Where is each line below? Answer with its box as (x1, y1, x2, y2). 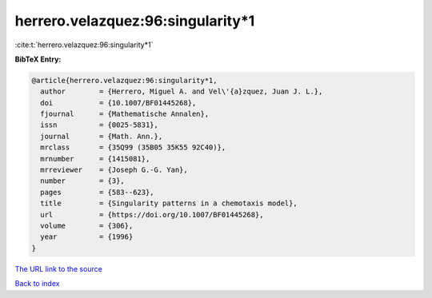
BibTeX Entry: (14, 54, 62, 64)
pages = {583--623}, (40, 188, 155, 197)
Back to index (14, 279, 60, 288)
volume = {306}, (40, 221, 134, 230)
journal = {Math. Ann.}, (40, 132, 163, 141)
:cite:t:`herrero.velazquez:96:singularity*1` (14, 40, 154, 50)
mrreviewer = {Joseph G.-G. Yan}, (40, 165, 188, 175)
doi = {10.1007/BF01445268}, (40, 98, 197, 107)
